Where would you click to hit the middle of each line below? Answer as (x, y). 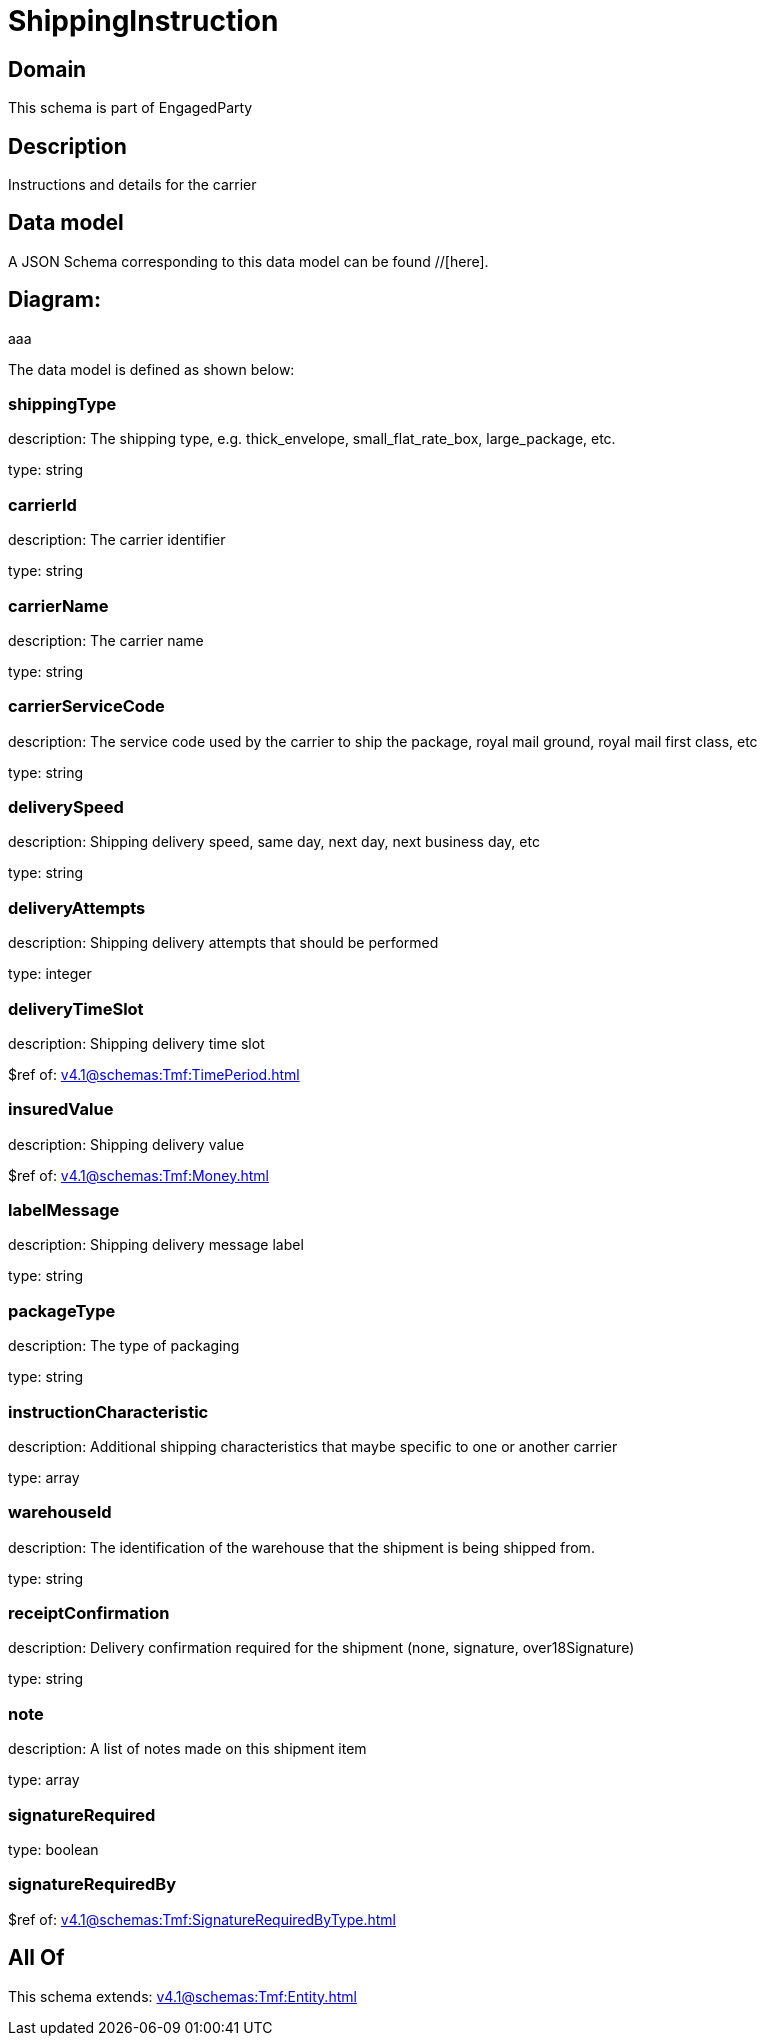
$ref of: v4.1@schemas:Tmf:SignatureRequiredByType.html (202, 1919)
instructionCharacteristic (108, 1411)
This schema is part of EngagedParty (130, 108)
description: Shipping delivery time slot (136, 1043)
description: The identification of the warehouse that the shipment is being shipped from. (301, 1547)
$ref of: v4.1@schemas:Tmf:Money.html (138, 1175)
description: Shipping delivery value (126, 1144)
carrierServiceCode (86, 706)
